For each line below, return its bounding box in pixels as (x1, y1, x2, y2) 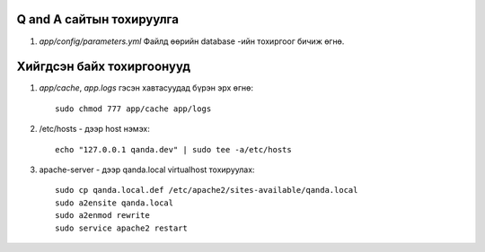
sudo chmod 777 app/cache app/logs (55, 103, 212, 114)
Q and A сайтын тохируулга (16, 12, 180, 27)
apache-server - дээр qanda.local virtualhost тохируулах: (39, 164, 255, 175)
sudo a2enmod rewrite (55, 211, 150, 221)
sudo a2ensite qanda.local (55, 197, 174, 208)
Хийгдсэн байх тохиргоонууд (16, 59, 191, 74)
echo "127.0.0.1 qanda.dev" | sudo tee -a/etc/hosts (55, 144, 292, 154)
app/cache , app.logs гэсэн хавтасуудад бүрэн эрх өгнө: (39, 83, 253, 93)
